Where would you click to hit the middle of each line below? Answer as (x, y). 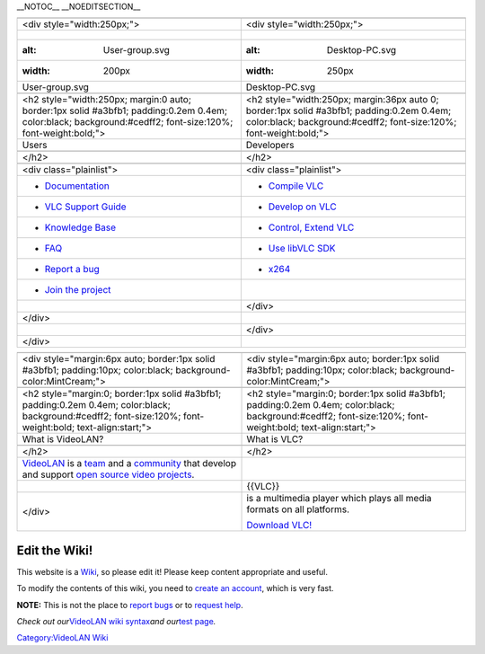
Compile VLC (296, 186)
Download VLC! (279, 526)
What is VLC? (275, 439)
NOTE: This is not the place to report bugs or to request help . (130, 605)
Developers (270, 146)
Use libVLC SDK (302, 249)
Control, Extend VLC (311, 227)
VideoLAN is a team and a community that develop (129, 464)
